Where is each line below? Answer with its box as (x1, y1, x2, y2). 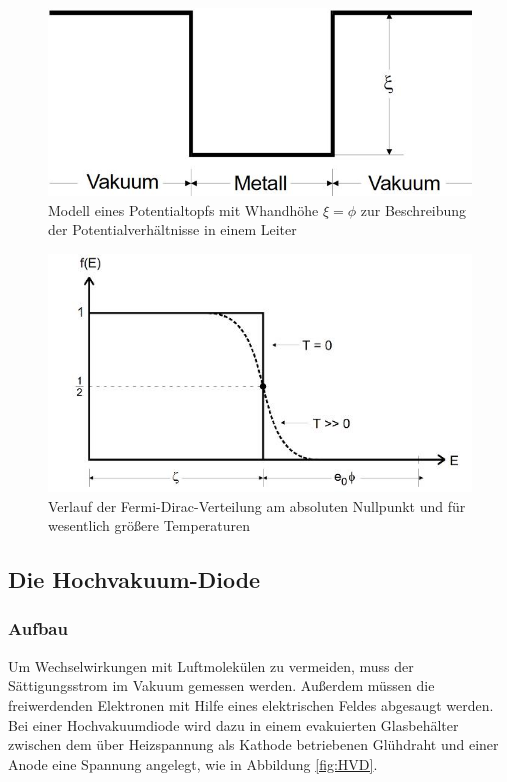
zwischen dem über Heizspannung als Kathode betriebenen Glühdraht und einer (8, 734, 499, 755)
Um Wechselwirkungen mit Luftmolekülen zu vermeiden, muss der (8, 655, 414, 676)
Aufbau (8, 616, 68, 641)
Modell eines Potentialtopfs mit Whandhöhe (48, 199, 319, 220)
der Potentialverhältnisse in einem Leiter (48, 219, 297, 240)
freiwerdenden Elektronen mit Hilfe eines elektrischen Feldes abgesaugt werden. (8, 694, 494, 715)
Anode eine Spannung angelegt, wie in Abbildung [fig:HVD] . (8, 753, 378, 774)
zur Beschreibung (360, 199, 467, 220)
